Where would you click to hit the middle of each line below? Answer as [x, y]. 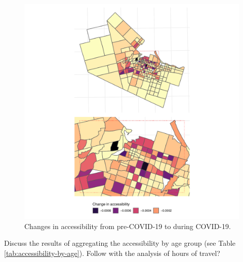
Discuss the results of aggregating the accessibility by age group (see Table [120, 243]
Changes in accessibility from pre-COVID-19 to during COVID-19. [128, 226]
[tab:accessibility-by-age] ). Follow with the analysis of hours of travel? [112, 253]
